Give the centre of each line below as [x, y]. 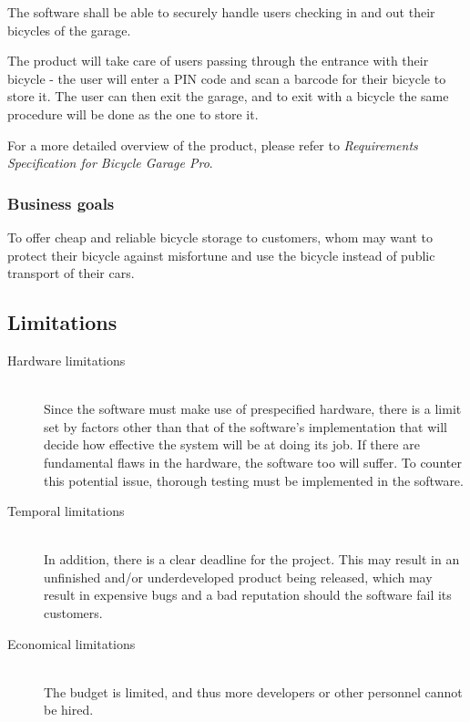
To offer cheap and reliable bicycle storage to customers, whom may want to [220, 237]
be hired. [69, 710]
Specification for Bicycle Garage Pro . [110, 163]
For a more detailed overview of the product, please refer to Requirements [213, 144]
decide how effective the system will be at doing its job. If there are [232, 444]
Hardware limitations [66, 360]
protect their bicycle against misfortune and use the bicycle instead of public [221, 255]
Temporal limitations [66, 511]
